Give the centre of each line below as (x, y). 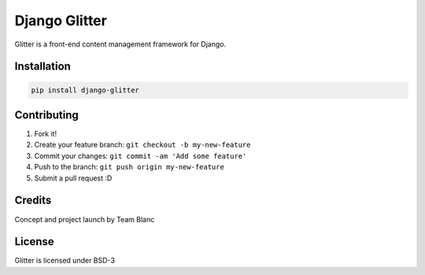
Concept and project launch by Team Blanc (85, 219)
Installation (42, 67)
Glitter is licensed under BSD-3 (65, 261)
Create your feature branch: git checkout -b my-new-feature (142, 145)
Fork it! (46, 134)
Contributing (46, 115)
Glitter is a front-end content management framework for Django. (120, 44)
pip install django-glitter (85, 90)
